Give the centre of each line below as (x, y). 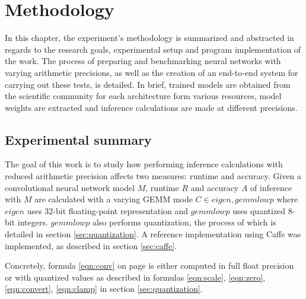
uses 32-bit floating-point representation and (108, 210)
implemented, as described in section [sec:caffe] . (91, 245)
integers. (33, 222)
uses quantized (259, 210)
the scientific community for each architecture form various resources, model (143, 96)
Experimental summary (78, 139)
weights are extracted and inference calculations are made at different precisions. (151, 107)
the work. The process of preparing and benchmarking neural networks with (143, 61)
